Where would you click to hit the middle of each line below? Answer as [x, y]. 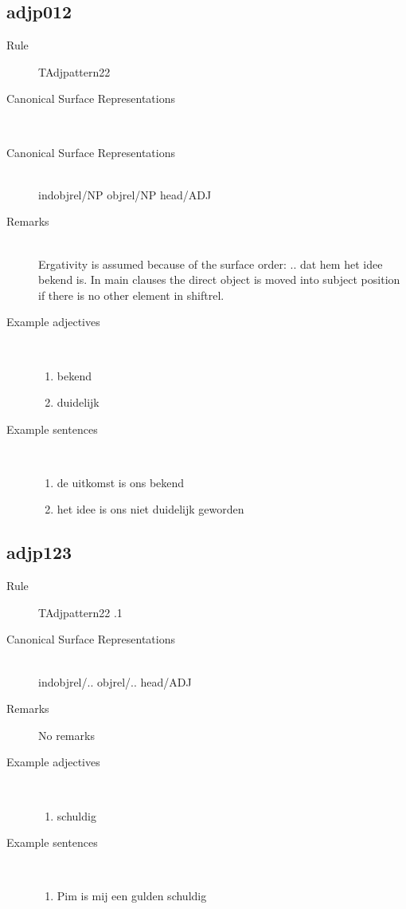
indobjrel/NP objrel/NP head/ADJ [125, 194]
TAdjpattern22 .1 [80, 612]
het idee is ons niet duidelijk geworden [150, 509]
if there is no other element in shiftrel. [131, 295]
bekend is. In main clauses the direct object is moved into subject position [219, 279]
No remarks [66, 735]
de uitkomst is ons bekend [121, 482]
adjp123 [39, 552]
